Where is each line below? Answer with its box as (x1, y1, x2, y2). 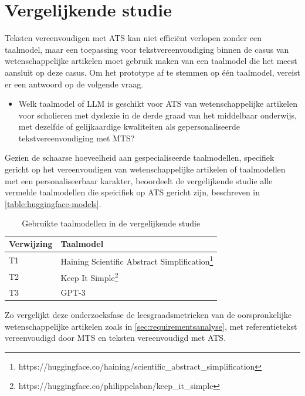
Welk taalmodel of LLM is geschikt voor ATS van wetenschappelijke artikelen (18, 97, 297, 110)
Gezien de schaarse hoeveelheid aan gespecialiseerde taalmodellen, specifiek (5, 151, 274, 164)
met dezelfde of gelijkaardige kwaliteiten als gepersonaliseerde (18, 120, 240, 133)
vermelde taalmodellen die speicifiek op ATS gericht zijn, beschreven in (5, 186, 260, 198)
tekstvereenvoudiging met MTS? (18, 131, 135, 144)
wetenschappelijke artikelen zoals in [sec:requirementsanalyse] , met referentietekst (5, 320, 297, 332)
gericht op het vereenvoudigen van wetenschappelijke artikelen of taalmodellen (5, 163, 286, 175)
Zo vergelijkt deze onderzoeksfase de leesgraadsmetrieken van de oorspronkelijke (5, 308, 292, 320)
